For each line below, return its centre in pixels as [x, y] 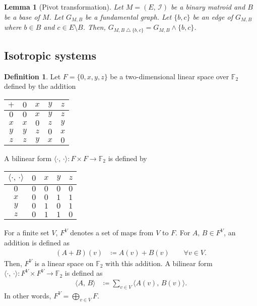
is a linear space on [64, 263]
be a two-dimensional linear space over [170, 76]
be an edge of [213, 16]
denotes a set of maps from [112, 233]
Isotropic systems [50, 55]
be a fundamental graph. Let [128, 16]
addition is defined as [37, 243]
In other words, [28, 295]
